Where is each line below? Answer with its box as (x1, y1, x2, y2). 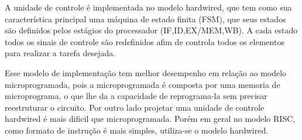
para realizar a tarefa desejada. (5, 47, 116, 59)
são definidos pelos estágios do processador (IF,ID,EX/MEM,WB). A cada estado (5, 24, 298, 36)
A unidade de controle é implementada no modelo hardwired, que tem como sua (5, 1, 292, 13)
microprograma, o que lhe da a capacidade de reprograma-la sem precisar (5, 90, 267, 102)
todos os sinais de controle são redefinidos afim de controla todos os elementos (5, 35, 284, 47)
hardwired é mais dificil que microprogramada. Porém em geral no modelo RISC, (5, 112, 296, 125)
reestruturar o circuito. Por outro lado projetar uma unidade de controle (5, 101, 265, 113)
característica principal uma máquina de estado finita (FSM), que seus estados (5, 12, 286, 25)
